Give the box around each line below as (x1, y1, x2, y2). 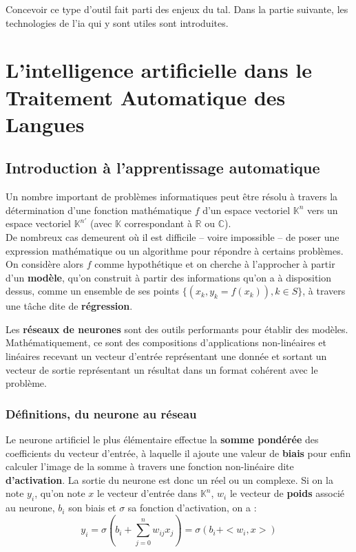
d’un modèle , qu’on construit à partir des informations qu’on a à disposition (6, 270, 332, 284)
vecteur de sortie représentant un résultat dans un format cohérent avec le (6, 362, 318, 376)
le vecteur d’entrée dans (97, 486, 198, 500)
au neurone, (6, 500, 55, 515)
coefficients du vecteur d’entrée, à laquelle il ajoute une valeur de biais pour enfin (6, 445, 351, 460)
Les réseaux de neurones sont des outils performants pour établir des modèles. (6, 321, 348, 336)
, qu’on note (34, 486, 85, 500)
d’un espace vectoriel (202, 202, 291, 217)
